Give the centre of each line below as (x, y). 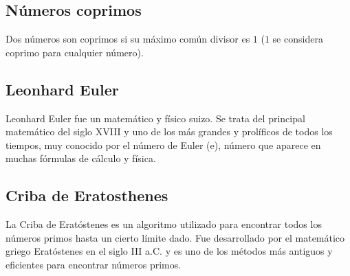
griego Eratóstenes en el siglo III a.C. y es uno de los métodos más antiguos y (169, 251)
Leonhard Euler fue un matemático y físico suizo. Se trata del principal (155, 118)
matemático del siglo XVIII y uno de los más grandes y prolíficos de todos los (169, 131)
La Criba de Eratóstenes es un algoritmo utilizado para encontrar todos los (164, 224)
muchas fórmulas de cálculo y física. (81, 158)
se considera (298, 39)
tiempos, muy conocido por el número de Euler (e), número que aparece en (163, 145)
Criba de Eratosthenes (87, 195)
